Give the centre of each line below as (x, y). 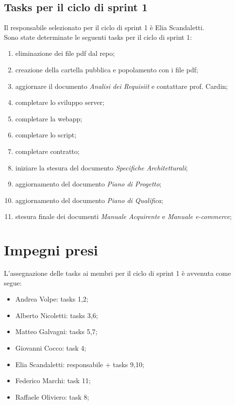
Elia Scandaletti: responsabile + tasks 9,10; (80, 364)
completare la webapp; (49, 118)
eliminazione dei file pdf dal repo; (65, 53)
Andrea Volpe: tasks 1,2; (52, 299)
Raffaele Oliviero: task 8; (52, 397)
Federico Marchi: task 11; (53, 380)
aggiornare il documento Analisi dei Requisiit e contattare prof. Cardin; (122, 86)
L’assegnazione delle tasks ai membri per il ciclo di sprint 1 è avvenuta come (117, 273)
